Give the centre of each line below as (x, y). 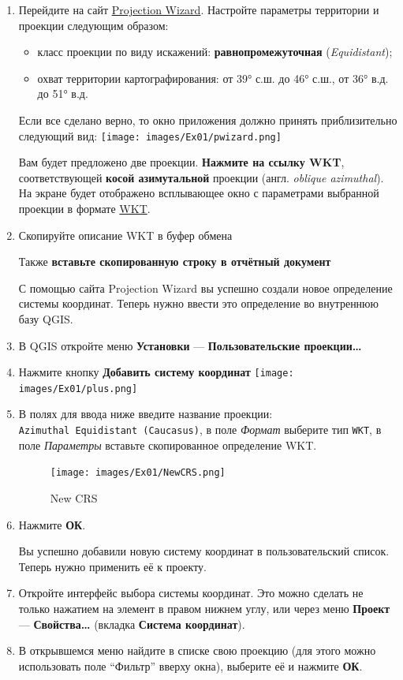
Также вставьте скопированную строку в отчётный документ (175, 262)
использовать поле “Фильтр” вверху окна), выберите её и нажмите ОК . (190, 665)
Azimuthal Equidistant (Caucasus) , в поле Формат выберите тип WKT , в (200, 430)
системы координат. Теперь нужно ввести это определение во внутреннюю (199, 303)
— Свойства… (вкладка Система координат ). (132, 624)
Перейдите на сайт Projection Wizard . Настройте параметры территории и (199, 9)
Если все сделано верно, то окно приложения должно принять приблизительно (208, 120)
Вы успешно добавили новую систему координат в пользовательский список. (204, 551)
